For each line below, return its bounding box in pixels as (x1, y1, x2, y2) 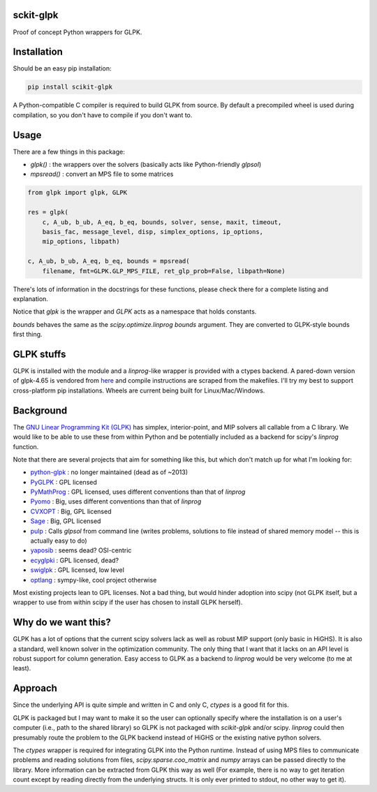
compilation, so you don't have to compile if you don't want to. (13, 110, 193, 119)
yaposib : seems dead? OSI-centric (30, 546, 132, 555)
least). (13, 664, 31, 673)
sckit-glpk (13, 9, 59, 21)
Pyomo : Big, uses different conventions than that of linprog (30, 497, 202, 506)
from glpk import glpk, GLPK (27, 189, 128, 197)
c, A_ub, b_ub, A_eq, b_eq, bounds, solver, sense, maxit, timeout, (42, 218, 282, 226)
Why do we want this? (13, 617, 112, 629)
